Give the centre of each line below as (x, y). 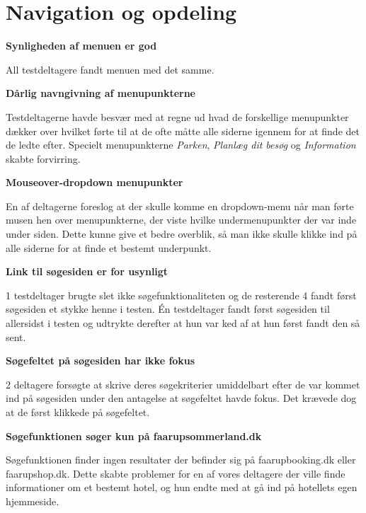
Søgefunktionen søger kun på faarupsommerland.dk (134, 436)
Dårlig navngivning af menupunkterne (101, 93)
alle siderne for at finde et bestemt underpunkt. (109, 247)
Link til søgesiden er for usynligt (87, 271)
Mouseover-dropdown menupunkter (95, 182)
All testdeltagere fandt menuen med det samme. (110, 69)
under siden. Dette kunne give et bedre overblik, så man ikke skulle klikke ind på (182, 234)
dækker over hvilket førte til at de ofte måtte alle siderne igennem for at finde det (183, 131)
